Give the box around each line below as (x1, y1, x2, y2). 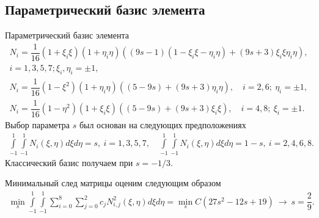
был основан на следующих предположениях (79, 118, 246, 131)
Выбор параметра (5, 118, 70, 131)
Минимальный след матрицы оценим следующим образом (5, 176, 221, 189)
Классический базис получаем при (5, 156, 133, 169)
